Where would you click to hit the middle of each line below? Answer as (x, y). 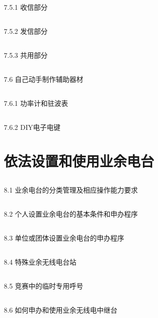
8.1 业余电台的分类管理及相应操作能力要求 (71, 189)
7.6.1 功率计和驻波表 (36, 103)
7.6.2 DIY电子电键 (32, 127)
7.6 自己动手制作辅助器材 (44, 79)
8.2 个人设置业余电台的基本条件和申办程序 (71, 213)
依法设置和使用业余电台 (79, 161)
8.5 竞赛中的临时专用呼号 (44, 285)
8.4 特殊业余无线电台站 (40, 261)
